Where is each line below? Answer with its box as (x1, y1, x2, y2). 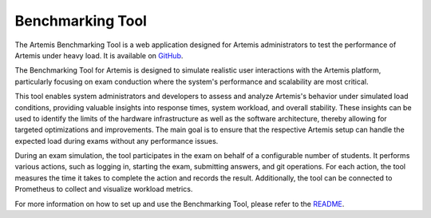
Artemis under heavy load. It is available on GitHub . (14, 50, 184, 60)
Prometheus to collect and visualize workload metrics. (14, 184, 193, 194)
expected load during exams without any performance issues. (14, 136, 219, 145)
